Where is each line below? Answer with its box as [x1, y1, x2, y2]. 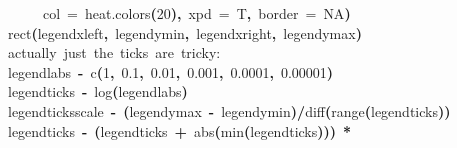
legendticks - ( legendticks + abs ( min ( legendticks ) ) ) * [8, 120, 352, 141]
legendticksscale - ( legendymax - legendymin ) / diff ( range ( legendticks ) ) [8, 100, 451, 121]
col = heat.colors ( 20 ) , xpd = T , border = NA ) [43, 3, 351, 23]
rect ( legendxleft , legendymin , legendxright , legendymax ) [8, 22, 362, 43]
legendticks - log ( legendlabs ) [8, 81, 188, 102]
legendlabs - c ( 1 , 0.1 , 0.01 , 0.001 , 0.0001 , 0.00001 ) [8, 61, 334, 82]
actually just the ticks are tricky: [8, 42, 221, 63]
